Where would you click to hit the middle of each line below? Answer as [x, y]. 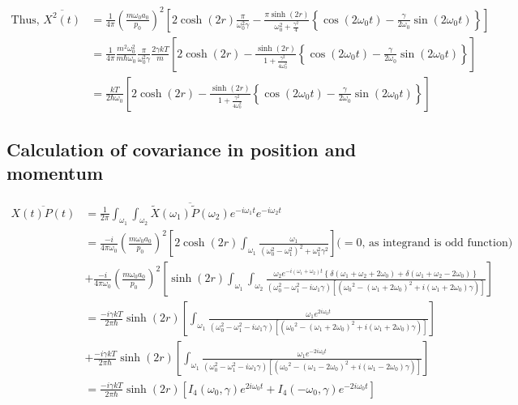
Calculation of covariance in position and [182, 149]
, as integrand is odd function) [437, 243]
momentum [55, 173]
